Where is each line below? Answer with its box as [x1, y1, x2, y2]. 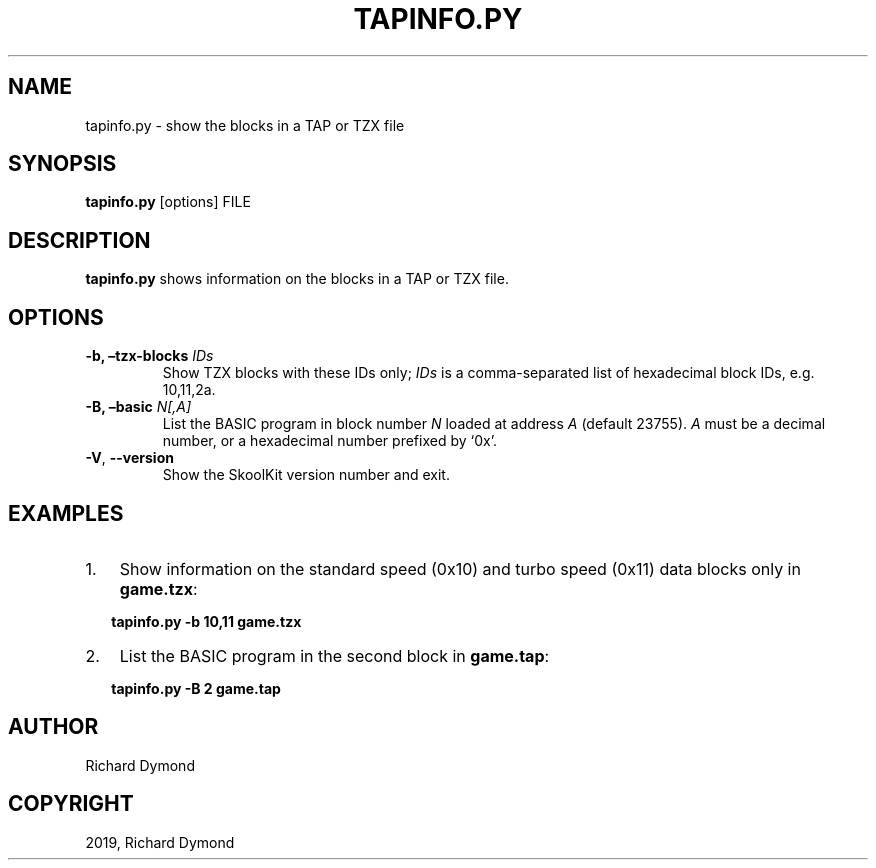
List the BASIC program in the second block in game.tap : [119, 645, 550, 666]
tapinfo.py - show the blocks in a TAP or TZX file [85, 116, 405, 134]
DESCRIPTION [8, 227, 151, 253]
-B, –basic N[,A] [85, 398, 192, 416]
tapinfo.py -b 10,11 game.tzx [111, 612, 302, 630]
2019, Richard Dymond [85, 833, 235, 851]
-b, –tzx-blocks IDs [85, 347, 214, 365]
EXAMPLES [8, 500, 124, 526]
